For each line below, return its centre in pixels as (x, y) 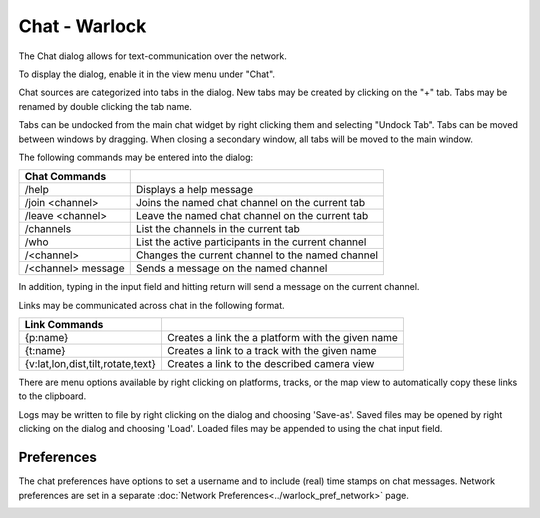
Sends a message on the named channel (231, 268)
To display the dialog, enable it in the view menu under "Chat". (146, 74)
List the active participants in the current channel (251, 242)
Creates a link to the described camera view (270, 364)
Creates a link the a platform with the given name (282, 338)
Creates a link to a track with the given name (271, 351)
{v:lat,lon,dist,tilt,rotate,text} (90, 364)
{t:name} (45, 351)
